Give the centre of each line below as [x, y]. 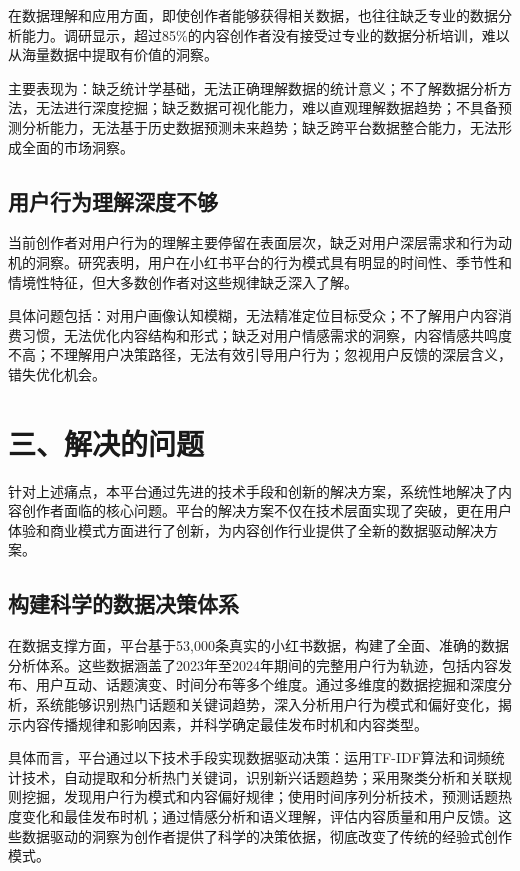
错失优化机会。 [57, 373]
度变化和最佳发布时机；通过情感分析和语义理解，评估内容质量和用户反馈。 [253, 815]
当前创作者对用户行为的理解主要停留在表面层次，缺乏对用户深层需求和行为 [253, 242]
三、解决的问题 [106, 442]
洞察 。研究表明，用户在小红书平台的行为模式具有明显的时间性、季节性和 [273, 261]
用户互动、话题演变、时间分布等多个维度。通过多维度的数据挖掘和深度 [266, 684]
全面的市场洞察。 [77, 146]
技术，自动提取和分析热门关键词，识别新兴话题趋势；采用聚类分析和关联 [259, 776]
